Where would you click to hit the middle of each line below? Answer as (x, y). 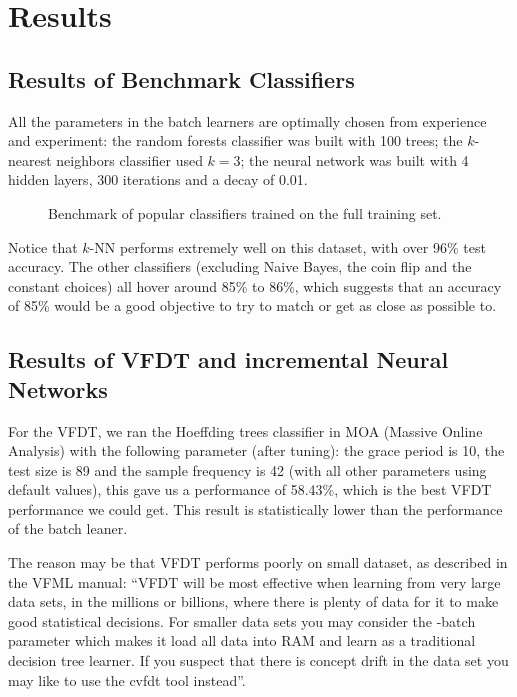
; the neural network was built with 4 (354, 159)
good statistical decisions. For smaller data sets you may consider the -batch (242, 620)
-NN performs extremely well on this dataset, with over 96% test (287, 246)
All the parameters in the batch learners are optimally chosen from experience (247, 120)
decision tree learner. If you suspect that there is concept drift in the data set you (258, 660)
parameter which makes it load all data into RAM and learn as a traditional (242, 640)
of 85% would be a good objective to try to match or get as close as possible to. (252, 305)
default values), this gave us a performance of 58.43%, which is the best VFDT (250, 489)
